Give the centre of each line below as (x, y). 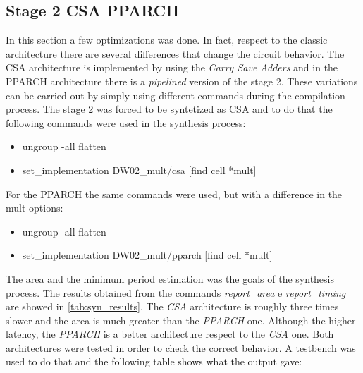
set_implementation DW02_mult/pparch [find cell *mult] (147, 255)
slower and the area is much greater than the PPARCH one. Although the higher (181, 320)
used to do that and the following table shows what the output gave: (154, 361)
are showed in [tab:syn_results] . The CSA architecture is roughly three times (172, 306)
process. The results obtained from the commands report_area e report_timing (176, 292)
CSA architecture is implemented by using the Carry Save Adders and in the (172, 67)
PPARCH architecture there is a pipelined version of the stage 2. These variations (182, 81)
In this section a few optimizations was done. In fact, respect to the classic (167, 40)
